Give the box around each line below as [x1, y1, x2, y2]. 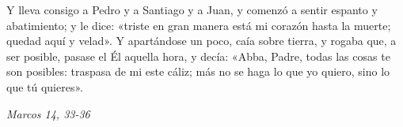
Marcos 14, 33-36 [6, 105, 90, 121]
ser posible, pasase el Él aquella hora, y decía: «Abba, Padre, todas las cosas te [6, 47, 390, 64]
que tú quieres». [6, 78, 83, 95]
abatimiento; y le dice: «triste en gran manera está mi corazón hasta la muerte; [6, 17, 391, 33]
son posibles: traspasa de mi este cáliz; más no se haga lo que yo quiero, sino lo [6, 63, 390, 80]
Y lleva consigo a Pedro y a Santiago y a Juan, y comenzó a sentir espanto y [6, 2, 378, 17]
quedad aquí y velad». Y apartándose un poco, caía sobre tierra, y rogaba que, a [6, 32, 397, 49]
